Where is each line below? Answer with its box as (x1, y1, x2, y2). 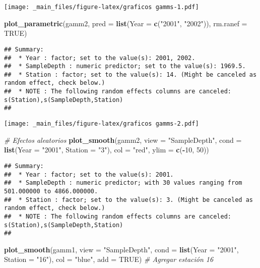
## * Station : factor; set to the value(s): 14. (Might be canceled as (4, 71, 257, 78)
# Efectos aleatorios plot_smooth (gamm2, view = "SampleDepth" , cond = (4, 134, 242, 145)
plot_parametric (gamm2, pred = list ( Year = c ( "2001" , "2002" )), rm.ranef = (4, 18, 247, 28)
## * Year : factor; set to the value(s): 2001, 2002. (4, 54, 196, 62)
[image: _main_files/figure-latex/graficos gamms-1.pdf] (4, 4, 199, 11)
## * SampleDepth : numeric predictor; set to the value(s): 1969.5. (4, 63, 246, 70)
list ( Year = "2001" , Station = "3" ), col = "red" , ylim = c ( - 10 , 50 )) (4, 144, 209, 155)
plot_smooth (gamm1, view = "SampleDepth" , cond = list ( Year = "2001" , (4, 244, 239, 254)
